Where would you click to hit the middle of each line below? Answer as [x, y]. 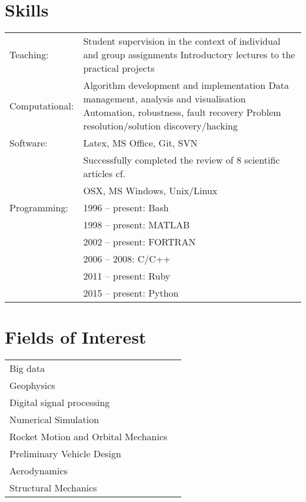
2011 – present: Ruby [127, 276]
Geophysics [32, 385]
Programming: [39, 208]
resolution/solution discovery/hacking [160, 126]
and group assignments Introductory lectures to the [189, 55]
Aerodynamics [39, 471]
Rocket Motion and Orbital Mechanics [89, 437]
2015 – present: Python [131, 293]
